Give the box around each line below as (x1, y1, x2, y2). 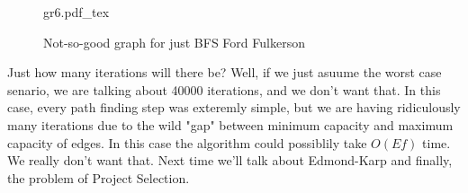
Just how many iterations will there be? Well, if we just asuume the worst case (7, 63, 442, 82)
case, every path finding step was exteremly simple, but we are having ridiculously (7, 98, 461, 117)
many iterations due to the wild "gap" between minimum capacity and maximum (7, 115, 454, 134)
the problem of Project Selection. (7, 168, 190, 187)
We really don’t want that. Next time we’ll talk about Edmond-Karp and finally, (7, 151, 453, 170)
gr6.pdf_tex (43, 3, 110, 21)
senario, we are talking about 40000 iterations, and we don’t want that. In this (7, 80, 441, 99)
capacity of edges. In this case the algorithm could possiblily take (7, 133, 367, 152)
